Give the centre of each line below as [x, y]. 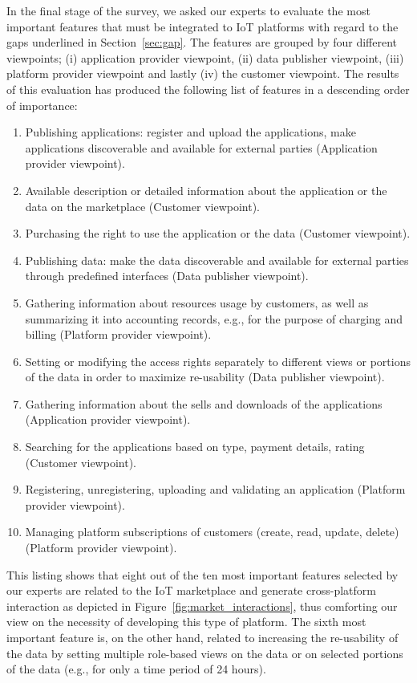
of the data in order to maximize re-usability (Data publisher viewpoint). [205, 377]
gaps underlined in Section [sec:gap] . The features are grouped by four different [202, 42]
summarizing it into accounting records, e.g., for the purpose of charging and [214, 318]
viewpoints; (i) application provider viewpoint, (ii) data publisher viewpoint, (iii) [205, 57]
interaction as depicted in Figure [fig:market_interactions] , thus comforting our [202, 606]
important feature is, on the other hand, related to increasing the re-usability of [202, 637]
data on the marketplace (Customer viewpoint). [143, 206]
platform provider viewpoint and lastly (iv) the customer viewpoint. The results [203, 73]
